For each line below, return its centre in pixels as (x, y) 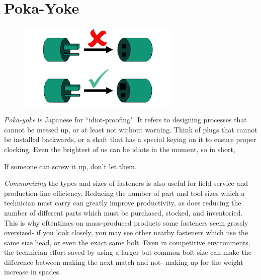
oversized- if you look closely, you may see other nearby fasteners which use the (126, 232)
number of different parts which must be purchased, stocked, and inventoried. (123, 212)
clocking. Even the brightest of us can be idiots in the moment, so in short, (120, 149)
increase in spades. (33, 272)
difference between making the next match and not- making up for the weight (124, 262)
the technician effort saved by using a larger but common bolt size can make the (128, 252)
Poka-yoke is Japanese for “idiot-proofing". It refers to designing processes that (125, 120)
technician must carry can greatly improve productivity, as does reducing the (123, 203)
